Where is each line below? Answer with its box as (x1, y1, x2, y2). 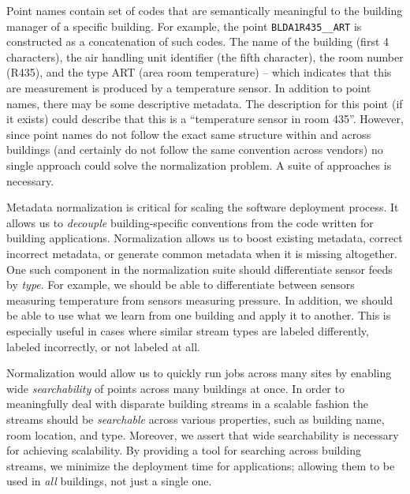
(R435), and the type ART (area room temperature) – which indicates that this (6, 64, 392, 80)
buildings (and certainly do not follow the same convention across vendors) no (6, 141, 383, 158)
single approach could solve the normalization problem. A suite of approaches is (6, 157, 392, 173)
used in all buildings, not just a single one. (6, 473, 212, 489)
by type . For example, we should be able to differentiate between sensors (6, 276, 355, 293)
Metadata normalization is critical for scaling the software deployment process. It (6, 199, 399, 215)
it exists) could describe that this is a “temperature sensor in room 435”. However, (6, 110, 404, 127)
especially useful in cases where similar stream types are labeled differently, (6, 322, 369, 339)
